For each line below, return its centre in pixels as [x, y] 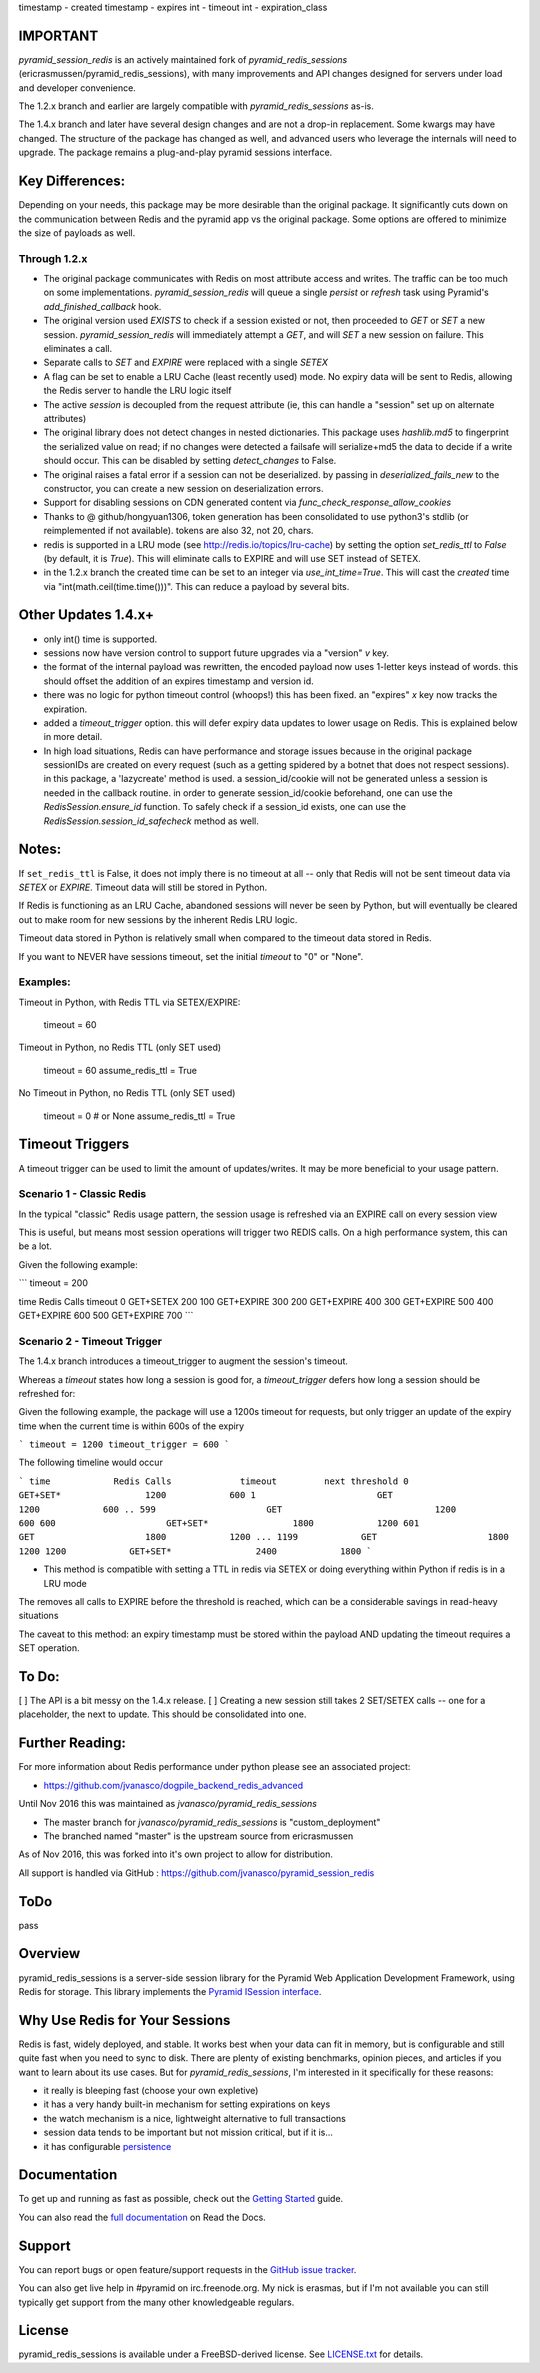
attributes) [65, 418]
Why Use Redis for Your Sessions [124, 2020]
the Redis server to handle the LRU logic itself [137, 391]
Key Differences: [72, 181]
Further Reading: [72, 1743]
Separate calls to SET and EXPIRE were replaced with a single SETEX [186, 362]
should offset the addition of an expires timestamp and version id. [178, 681]
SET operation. [49, 1648]
